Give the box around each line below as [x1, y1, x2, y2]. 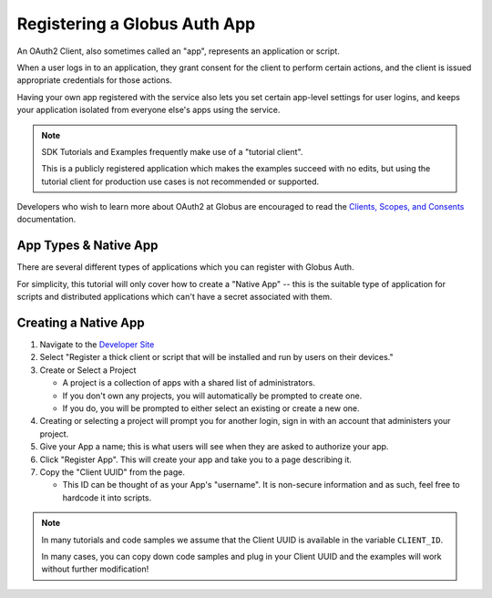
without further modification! [41, 563, 149, 574]
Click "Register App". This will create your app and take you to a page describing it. [39, 454, 353, 465]
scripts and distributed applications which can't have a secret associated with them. [16, 292, 333, 303]
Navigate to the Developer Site [39, 339, 155, 350]
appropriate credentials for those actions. [16, 75, 173, 86]
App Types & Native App [16, 238, 159, 253]
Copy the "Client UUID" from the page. [39, 466, 186, 478]
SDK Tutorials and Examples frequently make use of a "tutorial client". [41, 146, 303, 157]
